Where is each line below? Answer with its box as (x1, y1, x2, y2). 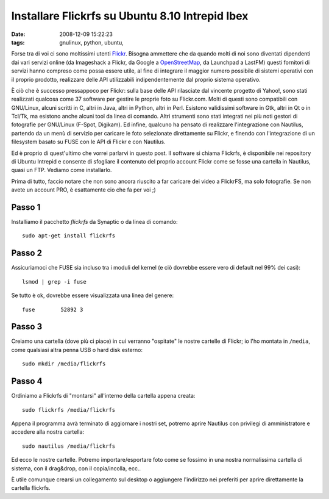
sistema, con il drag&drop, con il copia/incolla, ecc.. (11, 464, 141, 472)
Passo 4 (11, 376, 43, 387)
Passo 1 (11, 202, 41, 212)
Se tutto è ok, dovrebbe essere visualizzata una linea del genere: (11, 292, 174, 299)
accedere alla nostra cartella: (11, 428, 85, 436)
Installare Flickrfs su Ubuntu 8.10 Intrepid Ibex (11, 9, 249, 23)
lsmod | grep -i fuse (22, 278, 87, 285)
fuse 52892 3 (22, 306, 83, 313)
